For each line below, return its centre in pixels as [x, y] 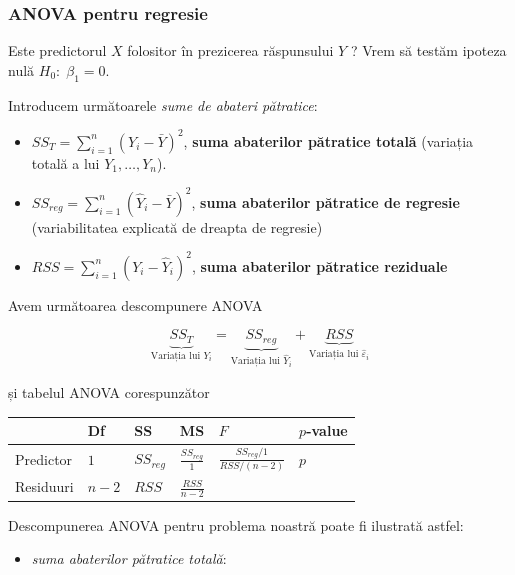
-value [327, 430]
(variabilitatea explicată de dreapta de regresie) [177, 226]
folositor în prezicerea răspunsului [230, 50]
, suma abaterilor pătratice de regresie [325, 201]
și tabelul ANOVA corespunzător [109, 391]
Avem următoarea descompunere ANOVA [135, 304]
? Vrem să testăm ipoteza [428, 50]
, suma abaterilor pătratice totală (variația [328, 140]
